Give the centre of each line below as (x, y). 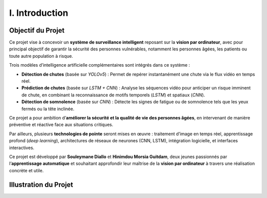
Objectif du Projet (37, 30)
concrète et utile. (26, 170)
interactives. (22, 148)
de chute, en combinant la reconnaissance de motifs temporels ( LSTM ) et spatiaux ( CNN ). (113, 95)
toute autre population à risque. (41, 56)
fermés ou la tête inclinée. (48, 109)
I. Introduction (39, 13)
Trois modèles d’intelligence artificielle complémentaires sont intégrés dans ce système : (100, 65)
